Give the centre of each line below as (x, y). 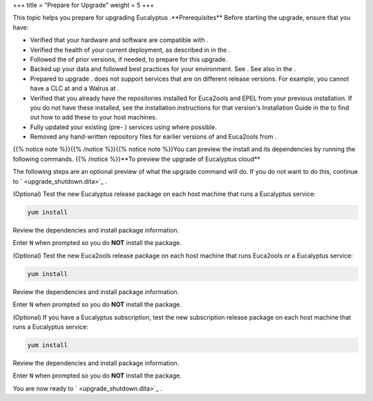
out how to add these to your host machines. (94, 117)
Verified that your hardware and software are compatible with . (119, 40)
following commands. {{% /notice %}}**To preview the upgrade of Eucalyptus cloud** (136, 159)
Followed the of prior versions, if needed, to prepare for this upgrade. (129, 59)
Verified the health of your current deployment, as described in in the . (130, 50)
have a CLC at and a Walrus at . (75, 88)
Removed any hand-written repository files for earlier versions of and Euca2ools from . (153, 137)
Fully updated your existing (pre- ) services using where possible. (123, 127)
